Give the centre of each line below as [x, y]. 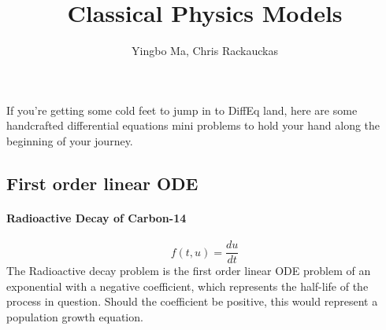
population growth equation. [75, 316]
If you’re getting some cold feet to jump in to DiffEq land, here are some [182, 110]
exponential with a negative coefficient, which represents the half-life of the [187, 286]
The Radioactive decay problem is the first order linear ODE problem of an [189, 271]
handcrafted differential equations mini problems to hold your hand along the [193, 125]
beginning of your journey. [70, 140]
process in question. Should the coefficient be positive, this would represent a [192, 301]
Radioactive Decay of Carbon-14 [96, 217]
